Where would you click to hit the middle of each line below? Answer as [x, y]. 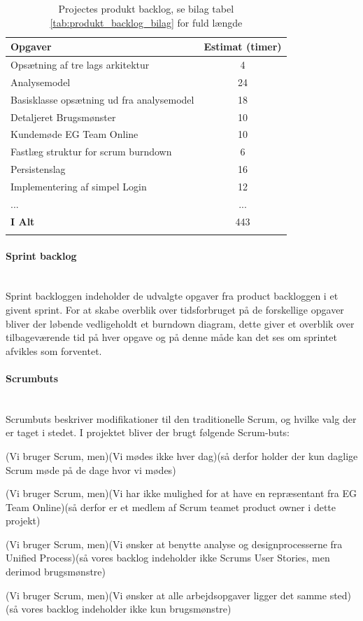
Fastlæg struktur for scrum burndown [91, 152]
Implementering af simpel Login [79, 186]
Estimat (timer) [243, 47]
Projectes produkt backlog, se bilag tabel [146, 8]
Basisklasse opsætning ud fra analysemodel [102, 99]
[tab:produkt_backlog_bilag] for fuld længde [146, 22]
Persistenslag [38, 169]
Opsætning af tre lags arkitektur [80, 65]
